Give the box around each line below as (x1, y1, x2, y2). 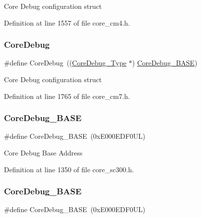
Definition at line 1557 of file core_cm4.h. (4, 17, 130, 28)
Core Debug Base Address (4, 148, 83, 157)
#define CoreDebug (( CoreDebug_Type (4, 58, 127, 68)
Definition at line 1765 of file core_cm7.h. (4, 91, 130, 101)
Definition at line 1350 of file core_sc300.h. (4, 164, 134, 174)
